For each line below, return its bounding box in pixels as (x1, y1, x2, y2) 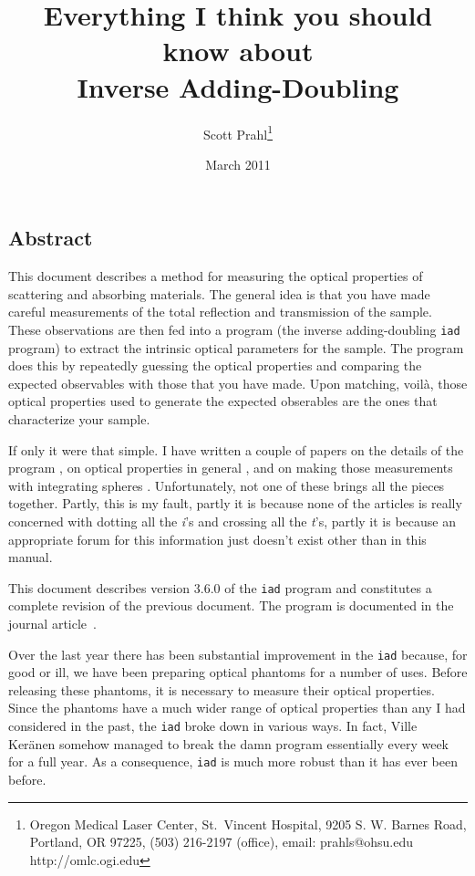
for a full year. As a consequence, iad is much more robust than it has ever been (8, 752, 458, 771)
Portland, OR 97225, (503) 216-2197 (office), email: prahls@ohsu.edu (29, 832, 414, 851)
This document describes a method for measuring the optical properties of (8, 266, 423, 286)
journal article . (8, 613, 97, 632)
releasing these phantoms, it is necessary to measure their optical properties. (8, 680, 435, 699)
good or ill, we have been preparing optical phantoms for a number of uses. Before (8, 662, 468, 682)
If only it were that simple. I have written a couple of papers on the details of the (8, 440, 464, 459)
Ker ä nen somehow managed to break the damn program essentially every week (8, 734, 449, 753)
